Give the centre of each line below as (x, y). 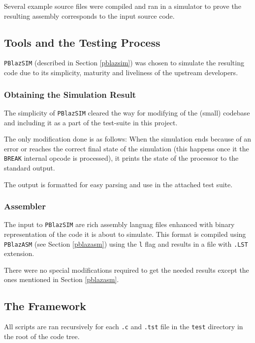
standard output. (30, 167)
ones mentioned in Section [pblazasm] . (62, 279)
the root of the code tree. (42, 336)
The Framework (45, 306)
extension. (19, 253)
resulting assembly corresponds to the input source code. (89, 15)
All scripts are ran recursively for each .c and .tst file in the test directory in (124, 327)
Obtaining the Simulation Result (70, 94)
